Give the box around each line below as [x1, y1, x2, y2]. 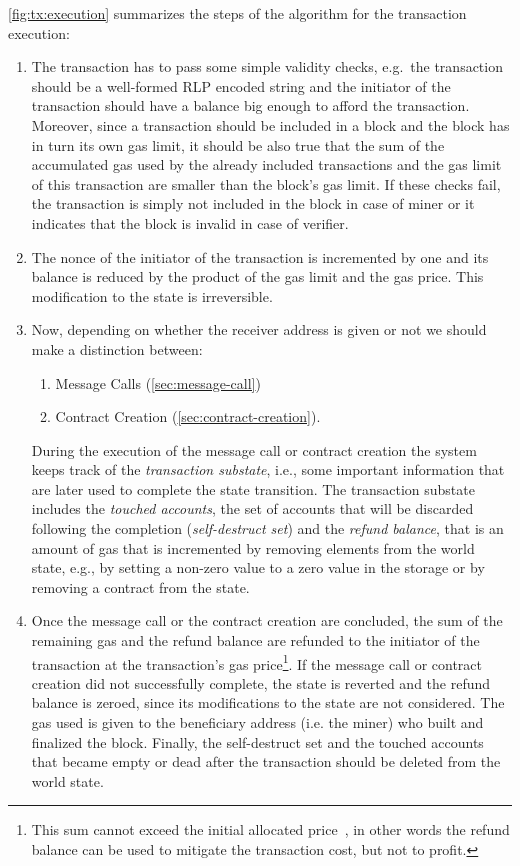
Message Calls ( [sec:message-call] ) [55, 372, 261, 393]
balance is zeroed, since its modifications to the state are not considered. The [31, 692, 505, 713]
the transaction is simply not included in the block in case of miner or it [31, 193, 475, 214]
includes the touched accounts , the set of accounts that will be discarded [31, 498, 474, 519]
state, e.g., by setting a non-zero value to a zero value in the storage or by [31, 557, 485, 578]
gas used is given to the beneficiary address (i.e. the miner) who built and [31, 712, 484, 733]
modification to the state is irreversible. [31, 285, 273, 306]
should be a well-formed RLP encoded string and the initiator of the [31, 75, 451, 96]
